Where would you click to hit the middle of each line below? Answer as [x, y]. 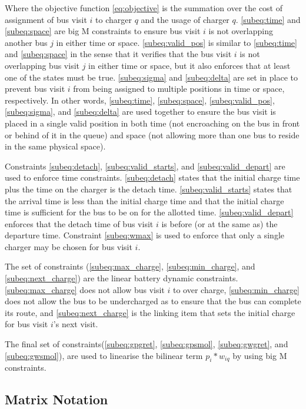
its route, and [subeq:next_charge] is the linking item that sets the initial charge [150, 312]
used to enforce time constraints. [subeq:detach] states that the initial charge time [152, 177]
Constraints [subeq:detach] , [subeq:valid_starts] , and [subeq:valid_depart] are [145, 166]
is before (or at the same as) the [219, 223]
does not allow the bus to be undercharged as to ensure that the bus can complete [153, 301]
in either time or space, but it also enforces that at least [189, 65]
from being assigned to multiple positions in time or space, [179, 89]
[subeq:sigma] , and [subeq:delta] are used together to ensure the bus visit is [140, 112]
